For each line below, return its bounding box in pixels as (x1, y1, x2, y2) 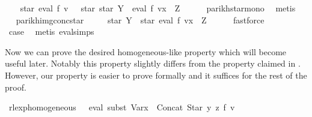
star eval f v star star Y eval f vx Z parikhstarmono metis (20, 2, 296, 14)
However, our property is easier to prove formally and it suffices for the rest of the (5, 68, 307, 81)
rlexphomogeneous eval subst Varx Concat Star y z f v (8, 101, 235, 113)
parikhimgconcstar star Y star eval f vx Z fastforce (16, 13, 265, 26)
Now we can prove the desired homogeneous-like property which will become (5, 45, 287, 58)
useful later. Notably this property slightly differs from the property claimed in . (5, 57, 301, 70)
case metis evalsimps (8, 25, 94, 38)
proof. (5, 80, 26, 93)
